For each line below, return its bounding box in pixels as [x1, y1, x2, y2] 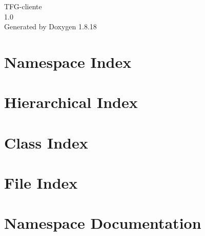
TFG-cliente [4, 1, 42, 11]
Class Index [4, 132, 88, 153]
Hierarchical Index [4, 92, 138, 113]
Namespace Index [4, 51, 132, 72]
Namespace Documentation [4, 212, 201, 233]
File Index [4, 172, 78, 193]
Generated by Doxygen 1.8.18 [4, 21, 97, 32]
